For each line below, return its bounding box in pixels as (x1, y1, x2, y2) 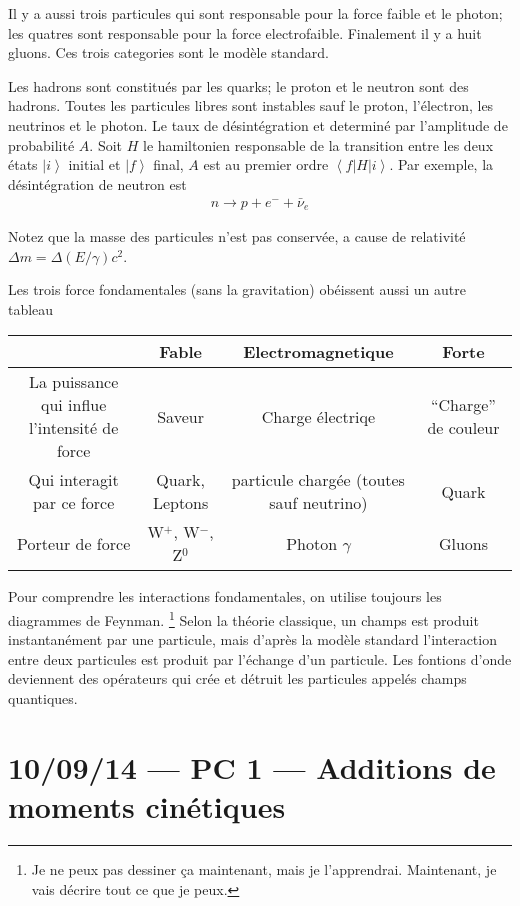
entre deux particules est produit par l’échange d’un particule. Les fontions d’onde (8, 648, 512, 669)
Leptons (152, 491, 209, 515)
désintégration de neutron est (8, 173, 187, 194)
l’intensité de (28, 416, 119, 440)
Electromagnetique (243, 340, 394, 364)
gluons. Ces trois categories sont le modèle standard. (8, 42, 329, 63)
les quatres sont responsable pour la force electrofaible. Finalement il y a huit (8, 22, 482, 43)
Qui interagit (28, 468, 119, 492)
